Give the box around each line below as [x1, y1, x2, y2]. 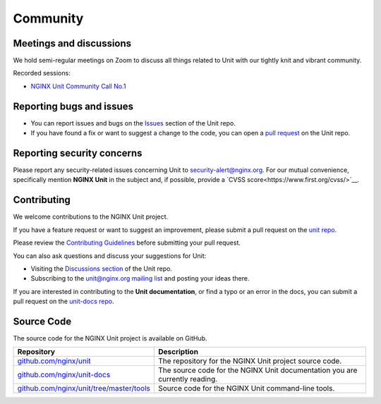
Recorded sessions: [13, 69, 71, 78]
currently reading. [157, 374, 218, 384]
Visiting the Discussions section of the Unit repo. [30, 264, 173, 273]
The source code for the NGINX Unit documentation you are [157, 365, 358, 375]
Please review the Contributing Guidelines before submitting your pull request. [13, 238, 241, 247]
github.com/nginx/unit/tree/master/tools [17, 384, 151, 393]
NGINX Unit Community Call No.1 [30, 82, 126, 90]
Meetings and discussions [13, 37, 132, 49]
